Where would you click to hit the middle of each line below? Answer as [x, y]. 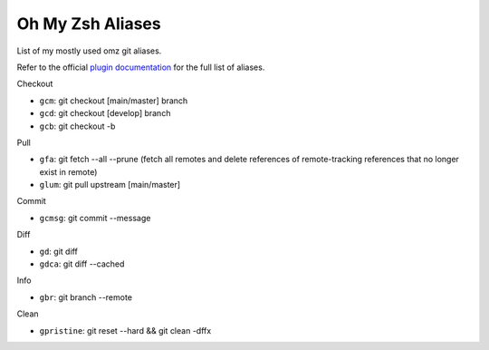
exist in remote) [68, 171]
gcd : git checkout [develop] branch [105, 113]
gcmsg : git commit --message [95, 218]
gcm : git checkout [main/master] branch [114, 101]
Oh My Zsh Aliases [89, 24]
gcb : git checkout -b [77, 126]
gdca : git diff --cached [82, 264]
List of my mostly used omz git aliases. [89, 51]
